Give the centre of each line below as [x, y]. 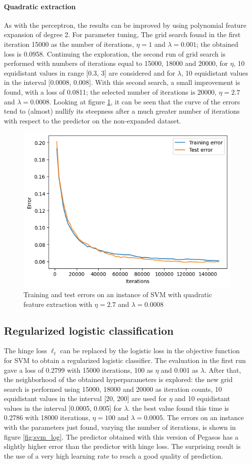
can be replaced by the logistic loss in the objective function [150, 351]
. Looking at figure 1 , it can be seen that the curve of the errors [145, 101]
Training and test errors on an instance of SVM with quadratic [118, 294]
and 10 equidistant [202, 398]
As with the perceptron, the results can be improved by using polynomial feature [125, 25]
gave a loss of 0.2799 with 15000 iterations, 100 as [79, 370]
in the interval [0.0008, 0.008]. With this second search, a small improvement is [122, 82]
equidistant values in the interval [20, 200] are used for [85, 398]
